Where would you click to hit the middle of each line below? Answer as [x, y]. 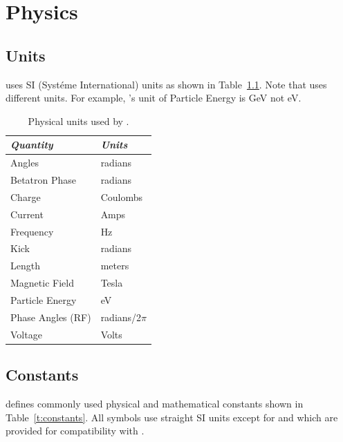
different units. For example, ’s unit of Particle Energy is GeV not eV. [154, 98]
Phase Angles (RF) [51, 317]
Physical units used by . [78, 121]
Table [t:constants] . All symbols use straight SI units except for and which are [172, 417]
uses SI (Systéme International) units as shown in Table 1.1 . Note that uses [166, 84]
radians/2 [121, 317]
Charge [26, 196]
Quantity [32, 145]
